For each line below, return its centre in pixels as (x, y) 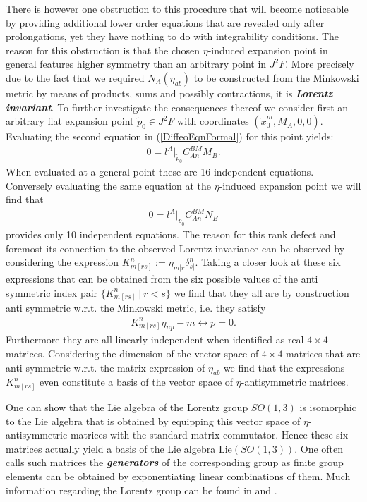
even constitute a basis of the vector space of (137, 382)
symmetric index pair (52, 292)
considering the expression (62, 262)
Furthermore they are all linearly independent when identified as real (155, 339)
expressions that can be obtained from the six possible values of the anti (162, 279)
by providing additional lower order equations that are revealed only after (165, 22)
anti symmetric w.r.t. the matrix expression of (106, 367)
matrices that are (323, 353)
